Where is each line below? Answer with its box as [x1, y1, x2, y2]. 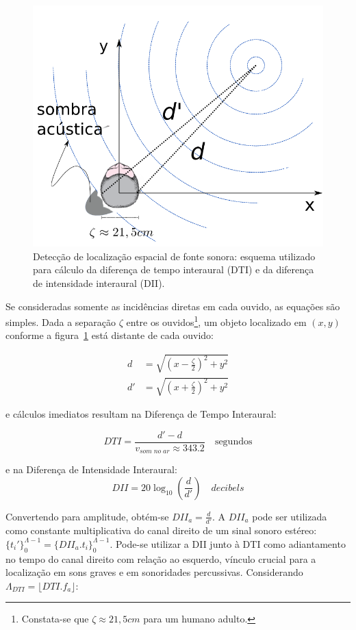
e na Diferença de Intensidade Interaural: [5, 462, 177, 477]
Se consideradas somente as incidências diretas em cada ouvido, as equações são [5, 299, 340, 313]
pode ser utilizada [252, 509, 327, 523]
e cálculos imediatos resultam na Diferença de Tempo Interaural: [5, 407, 277, 421]
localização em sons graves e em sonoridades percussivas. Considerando [5, 565, 303, 579]
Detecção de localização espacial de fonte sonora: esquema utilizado [33, 249, 316, 263]
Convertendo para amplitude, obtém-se [5, 509, 169, 523]
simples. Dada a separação [5, 314, 116, 329]
